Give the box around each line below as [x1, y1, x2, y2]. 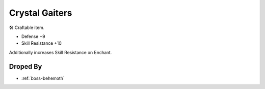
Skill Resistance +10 [21, 40, 62, 46]
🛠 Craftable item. [9, 25, 45, 30]
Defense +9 [21, 33, 45, 39]
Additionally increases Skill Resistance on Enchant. [9, 49, 112, 55]
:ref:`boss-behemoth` [21, 75, 65, 81]
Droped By [9, 62, 42, 71]
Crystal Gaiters [9, 7, 72, 18]
